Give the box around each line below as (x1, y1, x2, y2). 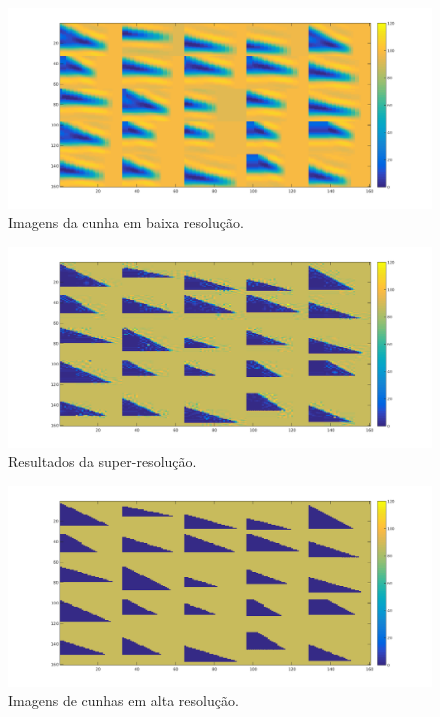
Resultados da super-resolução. (8, 451, 197, 472)
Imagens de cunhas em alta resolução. (8, 690, 239, 711)
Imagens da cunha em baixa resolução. (8, 212, 244, 233)
